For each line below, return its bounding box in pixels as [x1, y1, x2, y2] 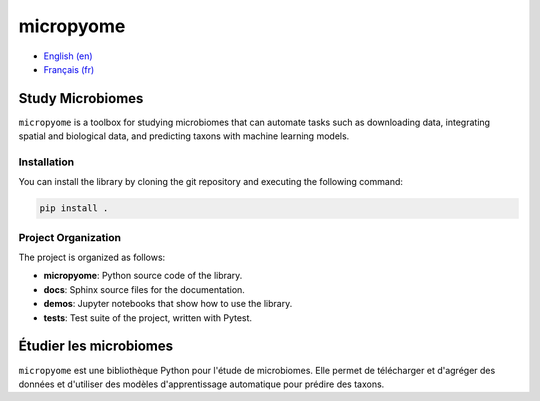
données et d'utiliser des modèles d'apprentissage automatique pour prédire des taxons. [18, 378, 385, 390]
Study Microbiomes [18, 90, 144, 107]
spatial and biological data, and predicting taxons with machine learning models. [18, 130, 350, 142]
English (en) [43, 50, 94, 62]
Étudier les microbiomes [18, 338, 174, 355]
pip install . [39, 203, 109, 214]
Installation [18, 155, 75, 169]
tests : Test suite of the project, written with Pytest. [43, 311, 253, 324]
